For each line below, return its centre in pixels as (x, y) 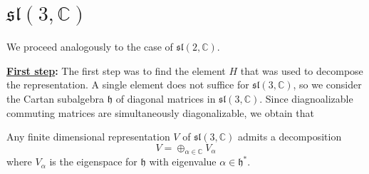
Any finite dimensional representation (88, 137)
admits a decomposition (290, 137)
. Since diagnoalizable (306, 98)
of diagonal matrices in (166, 98)
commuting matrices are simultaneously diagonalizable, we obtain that (160, 112)
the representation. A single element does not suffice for (128, 85)
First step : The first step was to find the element (116, 70)
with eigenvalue (183, 162)
